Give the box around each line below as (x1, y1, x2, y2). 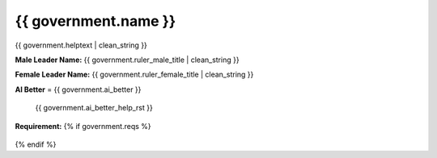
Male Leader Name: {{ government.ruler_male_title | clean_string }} (15, 55, 240, 64)
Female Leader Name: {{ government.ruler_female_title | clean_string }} (15, 69, 254, 80)
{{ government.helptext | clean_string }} (15, 40, 147, 50)
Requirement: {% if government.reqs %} (15, 121, 151, 131)
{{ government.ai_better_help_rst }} (35, 103, 153, 113)
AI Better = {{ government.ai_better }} (15, 85, 142, 94)
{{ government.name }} (15, 12, 176, 30)
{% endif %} (15, 139, 57, 149)
